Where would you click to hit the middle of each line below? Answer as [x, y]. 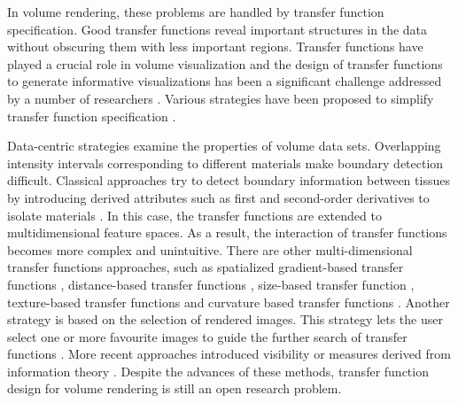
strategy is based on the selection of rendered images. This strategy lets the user [225, 319]
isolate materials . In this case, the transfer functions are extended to [194, 215]
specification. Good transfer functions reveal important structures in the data [217, 29]
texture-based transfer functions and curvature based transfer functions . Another [229, 302]
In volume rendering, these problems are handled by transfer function [196, 12]
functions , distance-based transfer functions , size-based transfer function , [211, 284]
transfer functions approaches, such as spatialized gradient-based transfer [206, 267]
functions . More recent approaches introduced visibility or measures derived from [229, 354]
